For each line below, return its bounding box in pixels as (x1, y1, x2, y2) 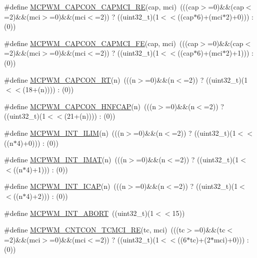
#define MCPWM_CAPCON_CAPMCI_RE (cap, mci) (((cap (4, 2, 199, 12)
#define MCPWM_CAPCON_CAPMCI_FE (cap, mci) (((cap (4, 38, 198, 48)
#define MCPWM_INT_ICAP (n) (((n (4, 181, 126, 191)
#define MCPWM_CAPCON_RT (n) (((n (4, 74, 136, 85)
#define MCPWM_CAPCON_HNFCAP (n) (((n (4, 101, 156, 111)
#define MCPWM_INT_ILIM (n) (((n (4, 127, 124, 138)
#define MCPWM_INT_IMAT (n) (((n (4, 154, 127, 165)
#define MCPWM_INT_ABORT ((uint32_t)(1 (4, 207, 154, 218)
